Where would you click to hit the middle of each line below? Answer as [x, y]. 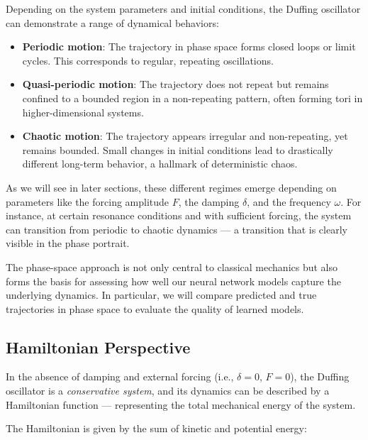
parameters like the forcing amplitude [88, 201]
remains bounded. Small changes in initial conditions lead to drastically [178, 149]
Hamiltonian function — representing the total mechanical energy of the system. [181, 404]
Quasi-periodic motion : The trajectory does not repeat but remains [175, 84]
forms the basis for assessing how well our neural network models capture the [173, 281]
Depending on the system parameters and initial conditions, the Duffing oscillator [183, 9]
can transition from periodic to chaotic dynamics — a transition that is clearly [177, 229]
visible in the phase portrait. [68, 243]
